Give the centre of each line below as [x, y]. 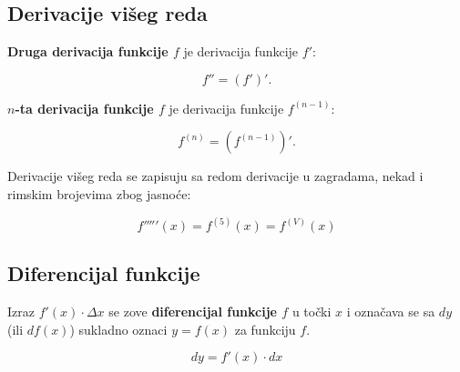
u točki [312, 312]
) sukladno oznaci [118, 329]
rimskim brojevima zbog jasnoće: [99, 193]
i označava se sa [391, 312]
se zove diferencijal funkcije [193, 312]
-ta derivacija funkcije [84, 108]
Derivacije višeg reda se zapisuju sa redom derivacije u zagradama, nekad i [215, 176]
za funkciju [265, 329]
